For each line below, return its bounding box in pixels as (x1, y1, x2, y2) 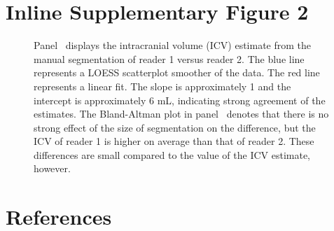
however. (34, 161, 71, 176)
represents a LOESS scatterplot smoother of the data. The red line (34, 65, 320, 80)
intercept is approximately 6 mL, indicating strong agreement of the (34, 92, 326, 107)
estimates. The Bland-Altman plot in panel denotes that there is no (34, 106, 329, 121)
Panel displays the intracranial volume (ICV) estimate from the (34, 38, 312, 52)
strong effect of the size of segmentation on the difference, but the (34, 120, 316, 134)
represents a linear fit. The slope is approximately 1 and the (34, 78, 291, 93)
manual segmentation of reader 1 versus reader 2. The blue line (34, 51, 305, 66)
